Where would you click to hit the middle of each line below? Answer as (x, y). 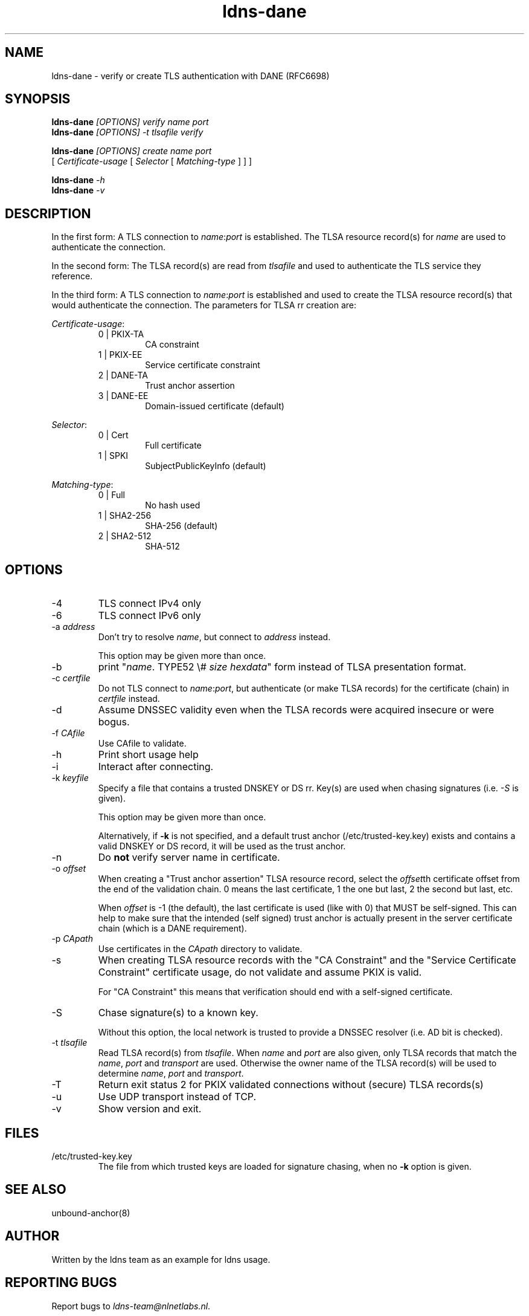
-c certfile (71, 678)
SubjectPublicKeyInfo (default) (206, 466)
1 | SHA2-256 (125, 516)
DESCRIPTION (48, 213)
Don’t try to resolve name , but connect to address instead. (214, 637)
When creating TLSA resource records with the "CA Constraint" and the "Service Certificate (307, 960)
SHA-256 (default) (181, 526)
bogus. (114, 722)
